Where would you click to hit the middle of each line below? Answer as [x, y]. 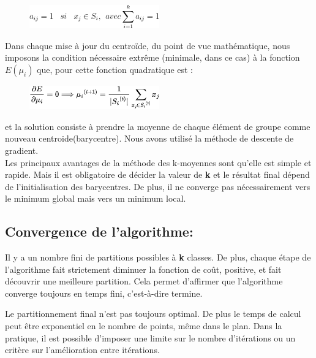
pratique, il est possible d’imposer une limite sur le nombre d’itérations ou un [150, 337]
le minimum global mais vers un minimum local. [96, 198]
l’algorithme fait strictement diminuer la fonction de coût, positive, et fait [143, 269]
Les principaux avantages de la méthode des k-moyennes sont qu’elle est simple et [158, 162]
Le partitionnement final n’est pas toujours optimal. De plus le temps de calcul [153, 314]
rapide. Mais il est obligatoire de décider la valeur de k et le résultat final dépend [157, 174]
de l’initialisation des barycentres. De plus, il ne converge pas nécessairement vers [158, 186]
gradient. [22, 150]
